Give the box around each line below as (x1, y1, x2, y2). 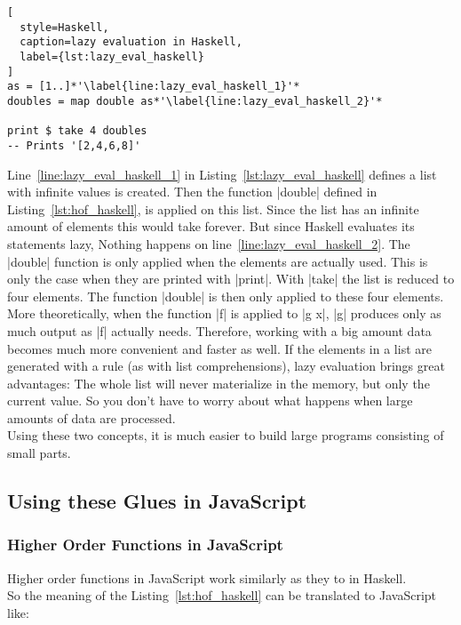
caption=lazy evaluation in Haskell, (20, 36, 242, 49)
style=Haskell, (20, 20, 109, 34)
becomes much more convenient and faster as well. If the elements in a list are (7, 339, 432, 357)
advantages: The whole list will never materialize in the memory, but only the (7, 373, 430, 392)
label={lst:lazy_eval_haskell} (20, 50, 204, 63)
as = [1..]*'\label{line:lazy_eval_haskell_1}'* (7, 80, 300, 93)
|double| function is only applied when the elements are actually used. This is (7, 252, 428, 270)
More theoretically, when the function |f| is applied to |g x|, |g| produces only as (7, 304, 441, 323)
